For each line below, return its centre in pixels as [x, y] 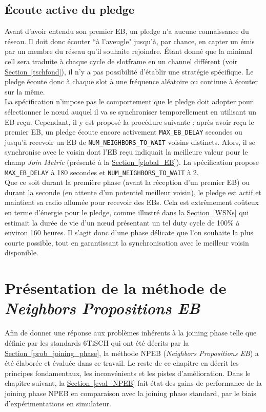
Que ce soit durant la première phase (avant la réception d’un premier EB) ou [127, 182]
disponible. [22, 252]
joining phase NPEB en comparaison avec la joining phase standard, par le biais [130, 393]
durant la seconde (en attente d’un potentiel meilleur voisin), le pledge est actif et [133, 192]
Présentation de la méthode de [116, 288]
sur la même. [25, 91]
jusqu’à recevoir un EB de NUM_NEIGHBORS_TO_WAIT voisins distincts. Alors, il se [130, 142]
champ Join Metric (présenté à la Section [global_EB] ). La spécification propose [132, 162]
